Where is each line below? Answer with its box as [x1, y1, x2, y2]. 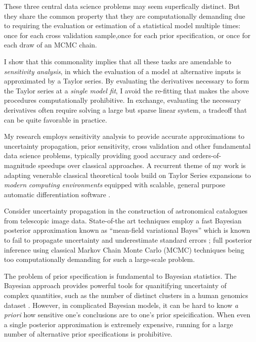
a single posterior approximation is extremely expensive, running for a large [4, 319, 233, 329]
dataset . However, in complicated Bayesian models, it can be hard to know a [4, 299, 238, 310]
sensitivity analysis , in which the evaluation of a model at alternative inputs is [4, 66, 241, 76]
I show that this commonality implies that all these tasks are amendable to [4, 56, 231, 66]
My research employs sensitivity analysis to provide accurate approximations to [4, 131, 245, 141]
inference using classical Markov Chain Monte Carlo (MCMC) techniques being [4, 244, 245, 255]
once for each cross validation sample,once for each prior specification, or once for [4, 30, 251, 40]
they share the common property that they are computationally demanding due [4, 10, 245, 21]
